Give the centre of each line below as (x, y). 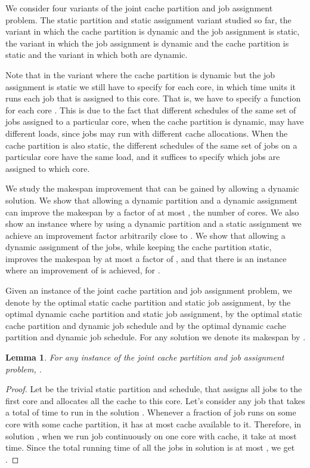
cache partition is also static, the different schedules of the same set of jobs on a (151, 145)
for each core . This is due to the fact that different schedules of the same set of (151, 110)
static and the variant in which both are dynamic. (97, 55)
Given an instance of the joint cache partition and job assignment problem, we (149, 290)
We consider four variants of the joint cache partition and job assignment (139, 8)
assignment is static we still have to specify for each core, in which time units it (151, 86)
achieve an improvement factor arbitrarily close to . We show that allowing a (145, 235)
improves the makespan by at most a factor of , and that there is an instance (146, 258)
